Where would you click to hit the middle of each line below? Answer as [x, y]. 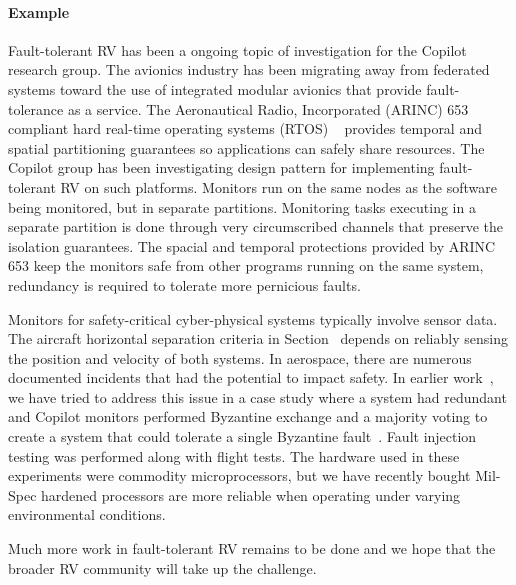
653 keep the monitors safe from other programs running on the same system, [246, 265]
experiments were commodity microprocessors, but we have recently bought [239, 475]
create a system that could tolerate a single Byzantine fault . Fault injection [242, 436]
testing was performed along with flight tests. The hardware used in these [234, 455]
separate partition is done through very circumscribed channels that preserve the [255, 226]
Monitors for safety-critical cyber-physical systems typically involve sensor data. [253, 318]
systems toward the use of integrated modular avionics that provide [215, 88]
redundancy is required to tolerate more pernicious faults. [184, 284]
